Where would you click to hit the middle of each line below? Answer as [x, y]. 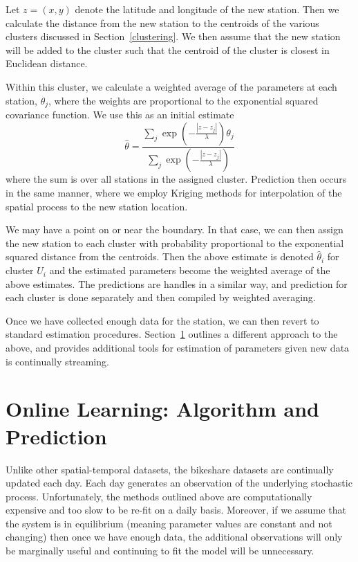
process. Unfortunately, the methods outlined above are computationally [159, 496]
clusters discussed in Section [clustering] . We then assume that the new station [173, 36]
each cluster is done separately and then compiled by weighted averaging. [161, 297]
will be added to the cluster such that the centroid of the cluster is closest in [168, 49]
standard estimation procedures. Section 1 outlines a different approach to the [172, 334]
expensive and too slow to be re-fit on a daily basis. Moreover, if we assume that [176, 510]
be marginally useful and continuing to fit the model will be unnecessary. [160, 551]
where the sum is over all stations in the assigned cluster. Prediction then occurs [176, 179]
